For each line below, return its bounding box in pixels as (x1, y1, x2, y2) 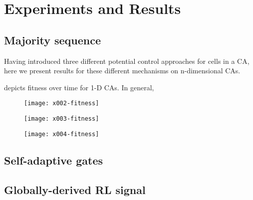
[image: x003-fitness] (24, 115, 99, 123)
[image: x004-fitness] (24, 130, 99, 138)
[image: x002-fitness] (24, 100, 99, 107)
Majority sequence (4, 32, 101, 47)
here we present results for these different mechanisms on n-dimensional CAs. (4, 65, 241, 76)
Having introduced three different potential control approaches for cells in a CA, (4, 55, 250, 66)
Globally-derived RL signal (4, 182, 146, 197)
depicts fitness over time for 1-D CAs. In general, (4, 82, 154, 92)
